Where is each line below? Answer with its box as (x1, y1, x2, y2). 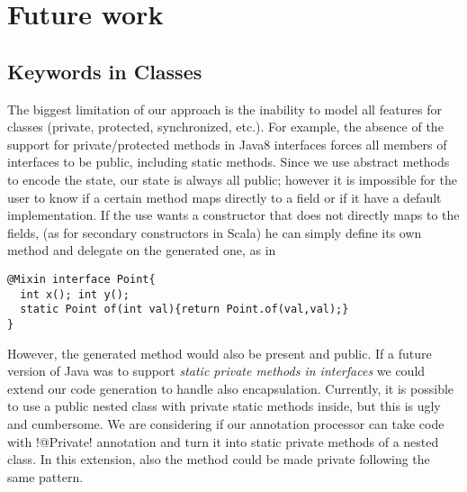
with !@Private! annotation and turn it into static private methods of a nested (7, 432, 439, 451)
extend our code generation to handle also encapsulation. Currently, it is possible (7, 378, 454, 397)
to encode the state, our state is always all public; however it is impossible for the (7, 169, 457, 188)
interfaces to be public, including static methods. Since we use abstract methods (7, 152, 450, 171)
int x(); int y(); (20, 287, 130, 301)
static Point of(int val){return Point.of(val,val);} (20, 303, 349, 316)
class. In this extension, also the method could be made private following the (7, 450, 430, 469)
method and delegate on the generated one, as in (7, 241, 276, 260)
